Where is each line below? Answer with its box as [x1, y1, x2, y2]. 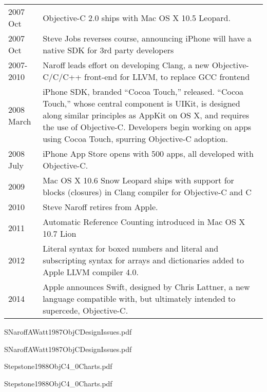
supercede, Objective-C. [43, 304, 128, 316]
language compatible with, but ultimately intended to [43, 293, 236, 304]
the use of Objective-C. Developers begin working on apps [43, 121, 252, 133]
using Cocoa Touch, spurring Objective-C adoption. [43, 133, 228, 145]
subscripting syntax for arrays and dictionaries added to [43, 254, 244, 266]
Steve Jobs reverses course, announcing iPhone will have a [43, 32, 252, 44]
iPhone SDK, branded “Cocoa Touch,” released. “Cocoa [43, 86, 244, 97]
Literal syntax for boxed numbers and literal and [43, 242, 219, 254]
